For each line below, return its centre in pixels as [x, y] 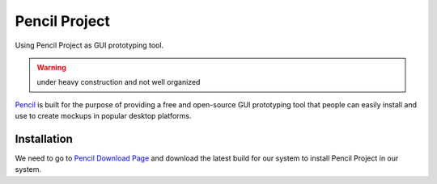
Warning [51, 67]
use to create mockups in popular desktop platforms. [103, 116]
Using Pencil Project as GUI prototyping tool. [89, 45]
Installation [44, 138]
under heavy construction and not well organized [119, 82]
